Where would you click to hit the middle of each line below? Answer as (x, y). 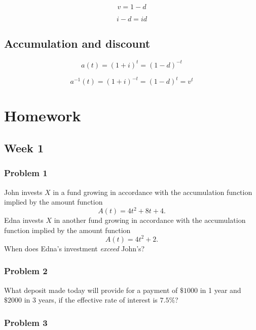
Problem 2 (26, 271)
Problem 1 (26, 173)
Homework (43, 115)
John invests (23, 192)
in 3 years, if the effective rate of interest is (91, 300)
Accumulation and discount (77, 43)
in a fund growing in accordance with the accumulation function (153, 192)
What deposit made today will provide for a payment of (91, 290)
